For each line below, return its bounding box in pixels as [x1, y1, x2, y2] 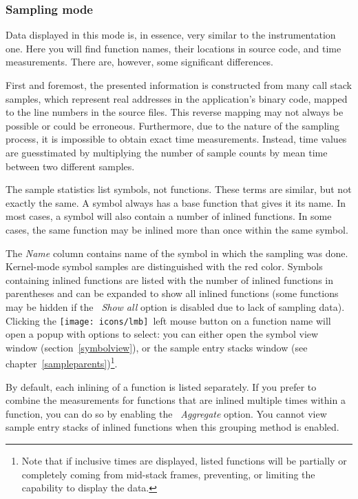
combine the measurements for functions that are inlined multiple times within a [6, 393, 346, 407]
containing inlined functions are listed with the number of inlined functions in [6, 272, 333, 287]
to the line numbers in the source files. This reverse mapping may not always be [6, 105, 344, 119]
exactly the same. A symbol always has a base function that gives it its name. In [6, 195, 346, 210]
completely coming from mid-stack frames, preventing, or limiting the [21, 467, 315, 481]
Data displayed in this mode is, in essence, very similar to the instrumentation [6, 28, 336, 42]
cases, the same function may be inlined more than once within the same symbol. [6, 222, 348, 236]
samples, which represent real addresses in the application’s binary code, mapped [6, 91, 348, 105]
